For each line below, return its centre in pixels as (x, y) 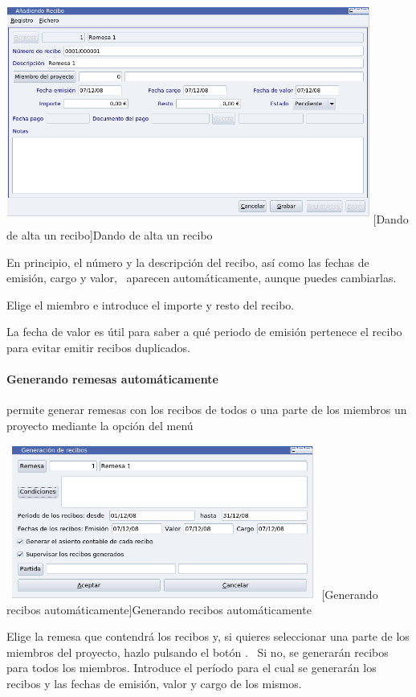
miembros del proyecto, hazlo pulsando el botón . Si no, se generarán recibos (198, 652)
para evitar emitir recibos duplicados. (98, 347)
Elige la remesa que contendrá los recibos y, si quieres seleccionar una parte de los (208, 636)
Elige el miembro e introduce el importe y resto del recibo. (151, 304)
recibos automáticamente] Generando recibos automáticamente (159, 609)
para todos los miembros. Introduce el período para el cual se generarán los (192, 668)
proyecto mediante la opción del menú (100, 425)
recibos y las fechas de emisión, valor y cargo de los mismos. (154, 684)
